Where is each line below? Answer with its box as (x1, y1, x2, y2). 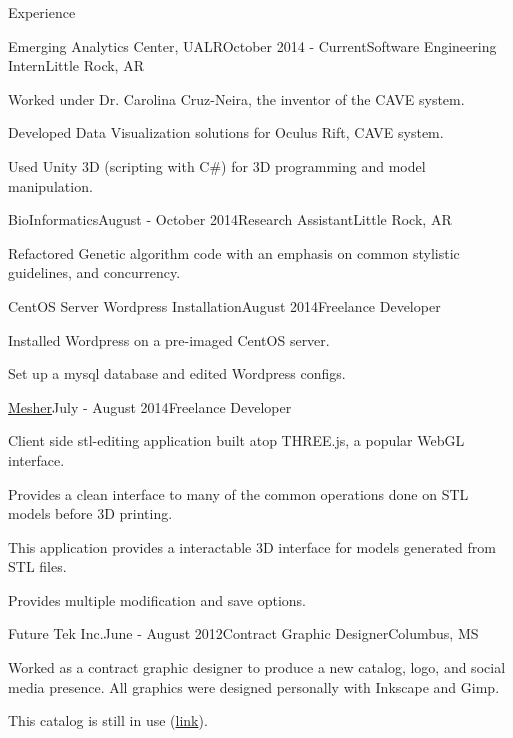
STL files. (8, 556, 67, 577)
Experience (8, 2, 76, 22)
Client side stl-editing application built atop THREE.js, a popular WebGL (8, 430, 465, 451)
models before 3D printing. (8, 503, 173, 524)
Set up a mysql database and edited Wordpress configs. (8, 363, 346, 384)
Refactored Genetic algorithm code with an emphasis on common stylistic (8, 242, 460, 263)
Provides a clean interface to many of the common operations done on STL (8, 483, 469, 504)
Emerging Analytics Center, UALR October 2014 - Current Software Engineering (8, 35, 497, 56)
